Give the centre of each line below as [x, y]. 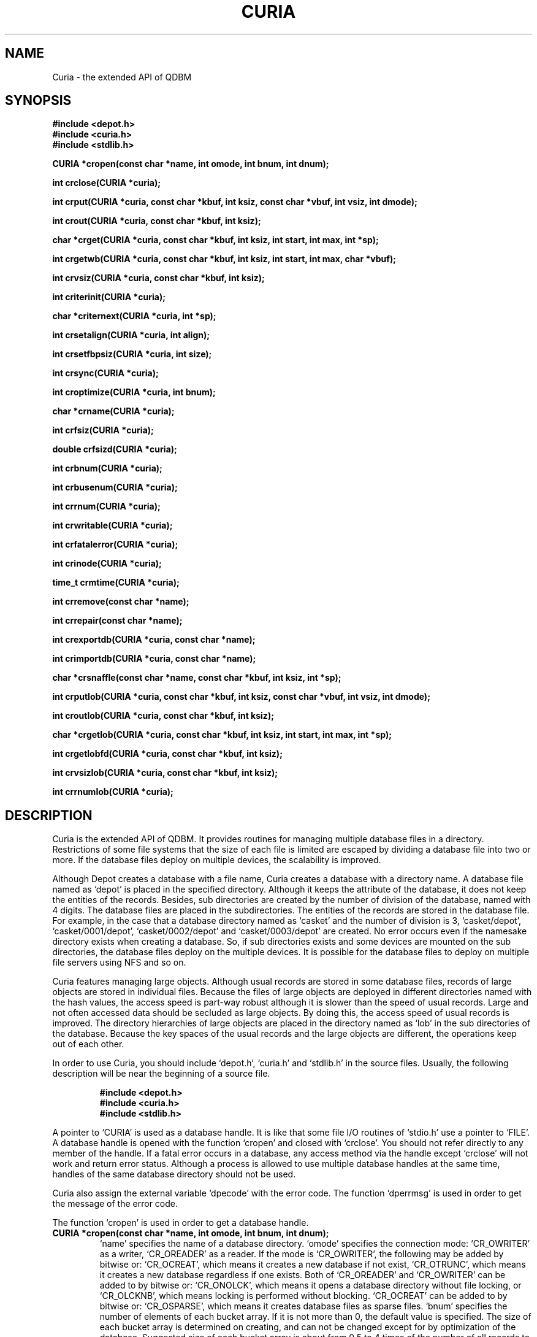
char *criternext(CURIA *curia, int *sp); [134, 316]
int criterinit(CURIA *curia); [109, 297]
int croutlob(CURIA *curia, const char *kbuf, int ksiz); [163, 716]
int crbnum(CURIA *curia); [107, 468]
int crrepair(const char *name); [117, 621]
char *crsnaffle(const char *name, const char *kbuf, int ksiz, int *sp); [197, 678]
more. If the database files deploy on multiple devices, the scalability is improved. [217, 860]
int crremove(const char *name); [121, 602]
